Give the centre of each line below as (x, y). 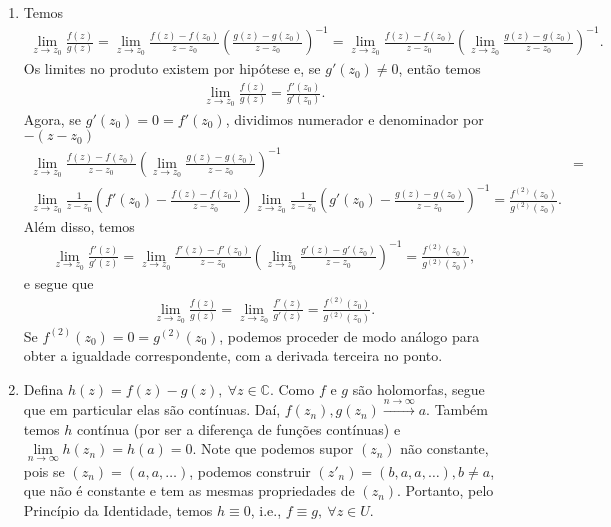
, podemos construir (250, 470)
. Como (292, 388)
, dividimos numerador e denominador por (354, 118)
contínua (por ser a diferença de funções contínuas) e (239, 428)
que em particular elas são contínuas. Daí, (152, 409)
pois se (44, 470)
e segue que (58, 282)
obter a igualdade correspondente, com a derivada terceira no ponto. (233, 355)
